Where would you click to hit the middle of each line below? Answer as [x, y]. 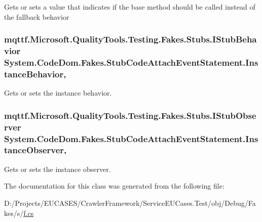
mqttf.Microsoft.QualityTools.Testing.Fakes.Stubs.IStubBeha [130, 39]
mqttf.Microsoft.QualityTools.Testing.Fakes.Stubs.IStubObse [130, 115]
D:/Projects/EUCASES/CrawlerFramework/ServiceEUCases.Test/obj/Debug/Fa [130, 203]
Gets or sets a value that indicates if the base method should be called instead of [130, 7]
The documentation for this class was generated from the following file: [114, 186]
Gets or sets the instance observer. [58, 169]
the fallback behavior [37, 16]
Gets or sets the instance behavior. [58, 93]
